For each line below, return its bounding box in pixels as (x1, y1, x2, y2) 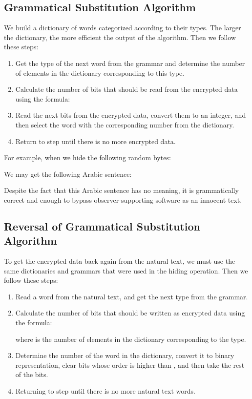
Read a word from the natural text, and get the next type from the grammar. (15, 291, 248, 301)
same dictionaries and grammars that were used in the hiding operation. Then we (4, 265, 248, 275)
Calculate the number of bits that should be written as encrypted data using (15, 308, 245, 318)
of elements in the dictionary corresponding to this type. (15, 67, 185, 78)
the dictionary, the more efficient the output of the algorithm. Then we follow (4, 32, 236, 42)
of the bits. (15, 369, 48, 379)
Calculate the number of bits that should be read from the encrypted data (15, 84, 238, 94)
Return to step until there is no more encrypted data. (15, 136, 176, 146)
